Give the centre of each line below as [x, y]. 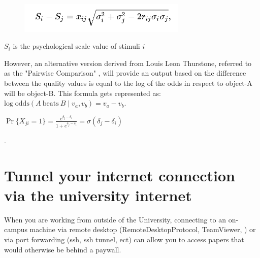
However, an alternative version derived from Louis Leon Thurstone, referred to [128, 63]
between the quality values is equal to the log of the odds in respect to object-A [128, 83]
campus [16, 229]
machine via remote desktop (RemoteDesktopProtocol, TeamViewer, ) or [143, 229]
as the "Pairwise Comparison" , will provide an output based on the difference [125, 73]
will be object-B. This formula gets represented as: [83, 93]
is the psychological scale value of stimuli [76, 46]
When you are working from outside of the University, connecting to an [115, 219]
